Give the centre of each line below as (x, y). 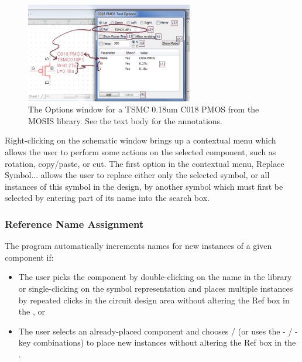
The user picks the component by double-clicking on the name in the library (155, 277)
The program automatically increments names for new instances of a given (138, 246)
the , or (32, 311)
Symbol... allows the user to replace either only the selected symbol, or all (137, 175)
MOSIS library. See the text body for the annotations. (125, 120)
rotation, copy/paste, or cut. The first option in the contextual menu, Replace (145, 163)
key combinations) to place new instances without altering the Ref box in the (157, 342)
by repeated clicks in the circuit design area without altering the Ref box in (154, 300)
